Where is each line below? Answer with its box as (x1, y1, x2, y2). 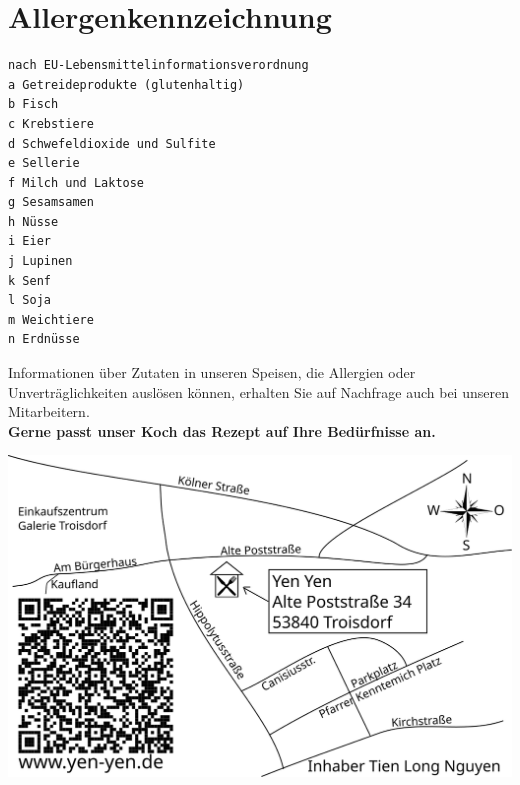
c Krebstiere (8, 116, 94, 131)
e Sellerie (8, 156, 80, 171)
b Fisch (8, 97, 59, 112)
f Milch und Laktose (8, 175, 145, 190)
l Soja (8, 293, 51, 308)
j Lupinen (8, 254, 73, 269)
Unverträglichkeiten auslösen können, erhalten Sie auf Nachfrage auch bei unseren (8, 381, 509, 402)
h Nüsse (8, 214, 59, 229)
